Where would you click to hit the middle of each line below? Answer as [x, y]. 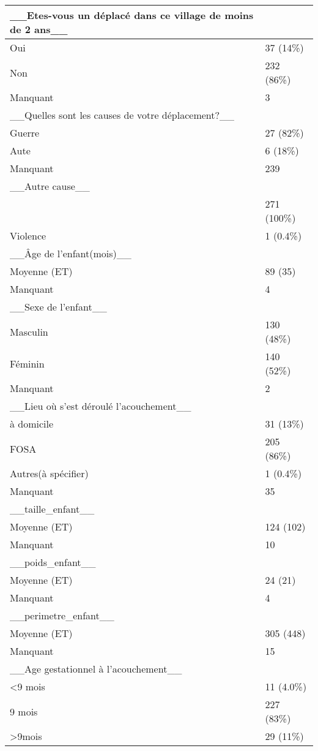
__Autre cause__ [50, 186]
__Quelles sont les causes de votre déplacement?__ [122, 115]
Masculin [29, 331]
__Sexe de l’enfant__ [58, 307]
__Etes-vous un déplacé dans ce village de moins [132, 15]
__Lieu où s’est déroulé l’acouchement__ [101, 406]
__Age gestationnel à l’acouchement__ [96, 669]
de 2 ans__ [39, 29]
